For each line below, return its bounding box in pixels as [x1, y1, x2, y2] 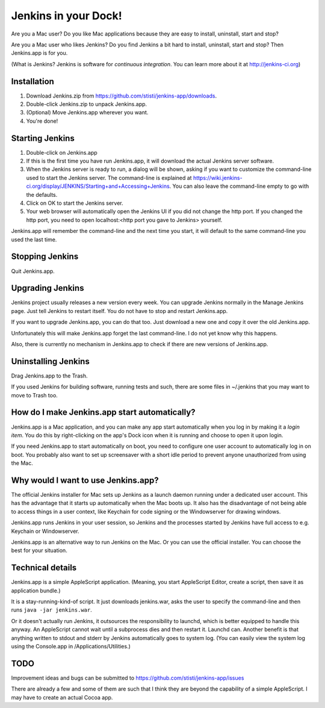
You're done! [26, 117, 58, 125]
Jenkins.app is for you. [11, 49, 68, 57]
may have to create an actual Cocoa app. [11, 694, 113, 701]
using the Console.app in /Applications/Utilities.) [11, 643, 131, 650]
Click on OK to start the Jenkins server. [26, 199, 123, 207]
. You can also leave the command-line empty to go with [169, 182, 309, 190]
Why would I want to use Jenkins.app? [11, 475, 159, 485]
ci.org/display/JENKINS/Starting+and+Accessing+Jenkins [26, 182, 170, 190]
